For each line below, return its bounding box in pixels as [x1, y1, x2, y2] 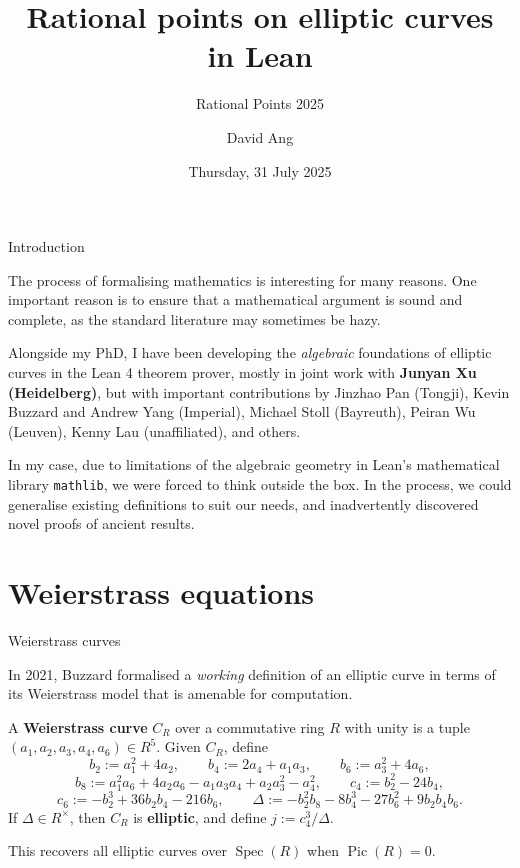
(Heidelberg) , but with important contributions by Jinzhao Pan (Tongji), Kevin [8, 381, 510, 402]
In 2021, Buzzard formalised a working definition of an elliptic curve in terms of [8, 663, 496, 684]
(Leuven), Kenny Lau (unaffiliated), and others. [8, 420, 301, 441]
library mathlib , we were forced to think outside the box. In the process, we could [8, 474, 512, 495]
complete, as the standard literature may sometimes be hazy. [8, 308, 381, 329]
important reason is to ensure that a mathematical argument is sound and [8, 289, 463, 310]
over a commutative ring [175, 716, 325, 737]
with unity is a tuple [344, 716, 470, 737]
